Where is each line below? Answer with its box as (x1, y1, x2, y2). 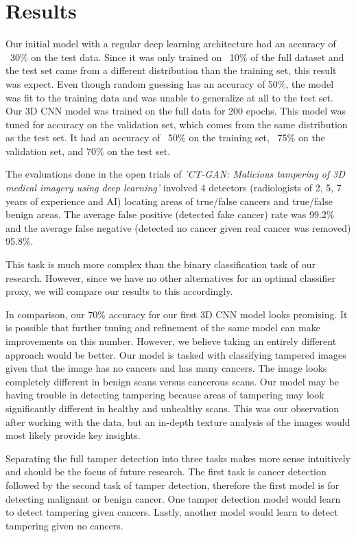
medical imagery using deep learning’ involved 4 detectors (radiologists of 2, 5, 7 (5, 180, 342, 195)
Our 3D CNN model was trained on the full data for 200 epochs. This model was (5, 104, 346, 118)
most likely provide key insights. (5, 428, 141, 442)
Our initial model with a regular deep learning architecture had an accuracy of (5, 36, 336, 51)
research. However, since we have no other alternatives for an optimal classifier (5, 270, 335, 285)
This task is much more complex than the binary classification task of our (5, 257, 316, 272)
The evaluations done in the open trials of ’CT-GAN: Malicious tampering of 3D (5, 167, 346, 181)
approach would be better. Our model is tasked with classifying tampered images (5, 347, 346, 361)
